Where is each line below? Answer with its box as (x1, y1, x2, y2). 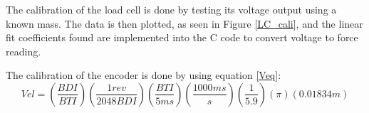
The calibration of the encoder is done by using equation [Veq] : (6, 68, 281, 82)
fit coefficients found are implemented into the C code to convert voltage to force (6, 30, 358, 45)
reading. (6, 43, 41, 58)
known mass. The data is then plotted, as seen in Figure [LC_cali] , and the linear (6, 16, 363, 31)
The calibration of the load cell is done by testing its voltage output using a (6, 2, 337, 16)
